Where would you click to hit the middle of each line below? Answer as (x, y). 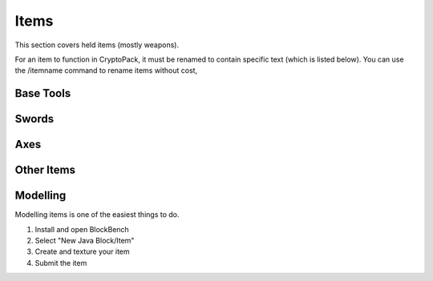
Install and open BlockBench (82, 229)
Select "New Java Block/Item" (85, 241)
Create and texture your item (82, 251)
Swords (34, 119)
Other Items (45, 170)
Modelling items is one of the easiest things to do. (97, 215)
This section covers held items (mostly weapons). (97, 45)
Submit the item (61, 263)
